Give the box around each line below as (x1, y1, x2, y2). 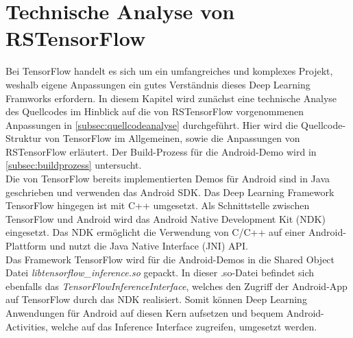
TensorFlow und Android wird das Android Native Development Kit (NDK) (5, 211, 326, 226)
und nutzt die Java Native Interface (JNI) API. (49, 239, 248, 253)
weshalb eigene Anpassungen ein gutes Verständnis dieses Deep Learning (5, 77, 311, 91)
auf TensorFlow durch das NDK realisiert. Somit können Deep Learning (5, 292, 307, 306)
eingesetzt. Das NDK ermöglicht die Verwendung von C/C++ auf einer (5, 225, 306, 239)
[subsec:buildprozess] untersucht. (5, 158, 142, 172)
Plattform (5, 239, 47, 253)
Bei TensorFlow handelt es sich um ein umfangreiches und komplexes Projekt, (5, 64, 333, 78)
